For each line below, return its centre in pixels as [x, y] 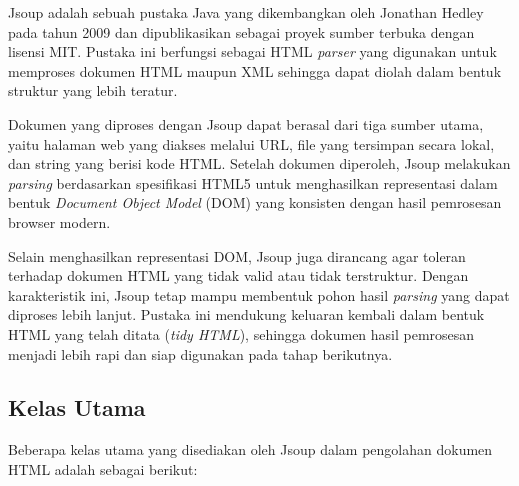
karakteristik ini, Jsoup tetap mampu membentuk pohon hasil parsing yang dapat [259, 294]
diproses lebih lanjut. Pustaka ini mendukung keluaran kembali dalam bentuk [246, 314]
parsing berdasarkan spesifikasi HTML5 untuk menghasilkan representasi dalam [253, 182]
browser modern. [59, 221]
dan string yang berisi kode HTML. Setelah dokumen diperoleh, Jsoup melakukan [259, 163]
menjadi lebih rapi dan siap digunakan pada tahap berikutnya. [200, 353]
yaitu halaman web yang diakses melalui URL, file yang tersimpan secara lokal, [251, 143]
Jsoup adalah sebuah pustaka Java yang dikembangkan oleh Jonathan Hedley [246, 12]
